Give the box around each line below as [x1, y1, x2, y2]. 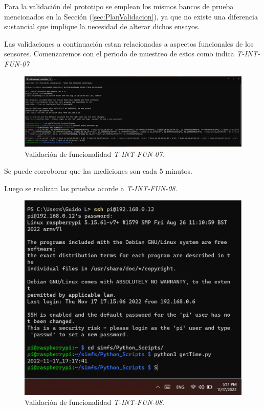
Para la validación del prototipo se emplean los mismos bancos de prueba [4, 1, 234, 11]
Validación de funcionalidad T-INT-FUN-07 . [25, 148, 164, 159]
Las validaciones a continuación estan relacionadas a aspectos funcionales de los [4, 38, 254, 49]
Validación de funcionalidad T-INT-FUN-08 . [25, 397, 164, 407]
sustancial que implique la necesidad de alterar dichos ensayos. [4, 21, 200, 32]
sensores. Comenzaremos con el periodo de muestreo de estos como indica [4, 48, 234, 59]
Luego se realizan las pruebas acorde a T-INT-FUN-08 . [4, 182, 178, 193]
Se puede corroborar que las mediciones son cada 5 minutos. [4, 166, 192, 176]
